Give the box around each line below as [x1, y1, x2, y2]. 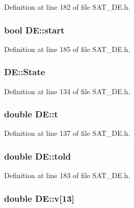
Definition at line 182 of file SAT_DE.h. [4, 2, 130, 12]
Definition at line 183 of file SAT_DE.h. [4, 170, 130, 181]
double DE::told [4, 149, 71, 162]
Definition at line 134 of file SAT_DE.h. [4, 85, 130, 96]
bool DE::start [4, 23, 64, 36]
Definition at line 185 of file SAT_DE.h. [4, 43, 130, 54]
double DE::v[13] [4, 192, 75, 204]
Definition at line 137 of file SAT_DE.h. [4, 128, 130, 138]
